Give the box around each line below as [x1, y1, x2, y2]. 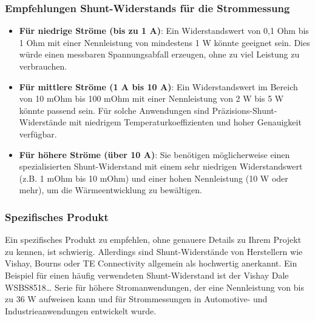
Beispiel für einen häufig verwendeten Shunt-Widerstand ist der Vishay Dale [5, 268, 289, 281]
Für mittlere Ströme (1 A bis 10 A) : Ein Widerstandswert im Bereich [19, 80, 298, 93]
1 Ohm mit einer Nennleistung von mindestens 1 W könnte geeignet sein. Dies [19, 36, 310, 48]
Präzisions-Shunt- [212, 104, 277, 116]
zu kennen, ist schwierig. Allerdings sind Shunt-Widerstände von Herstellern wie [5, 245, 303, 257]
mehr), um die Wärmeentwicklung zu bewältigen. [19, 184, 202, 196]
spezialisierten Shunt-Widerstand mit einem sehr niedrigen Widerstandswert [19, 160, 303, 173]
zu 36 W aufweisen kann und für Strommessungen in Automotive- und [5, 293, 268, 305]
